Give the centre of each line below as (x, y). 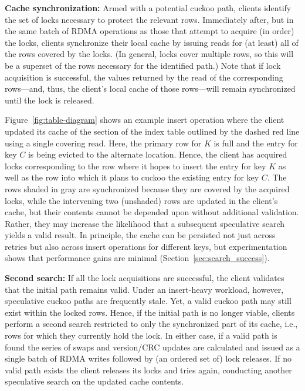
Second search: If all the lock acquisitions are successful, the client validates (145, 278)
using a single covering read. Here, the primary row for (103, 143)
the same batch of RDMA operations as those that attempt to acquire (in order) (150, 31)
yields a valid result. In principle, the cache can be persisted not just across (140, 235)
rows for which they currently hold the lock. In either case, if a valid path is (141, 335)
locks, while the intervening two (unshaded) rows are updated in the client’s (141, 200)
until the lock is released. (50, 100)
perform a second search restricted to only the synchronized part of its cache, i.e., (151, 324)
